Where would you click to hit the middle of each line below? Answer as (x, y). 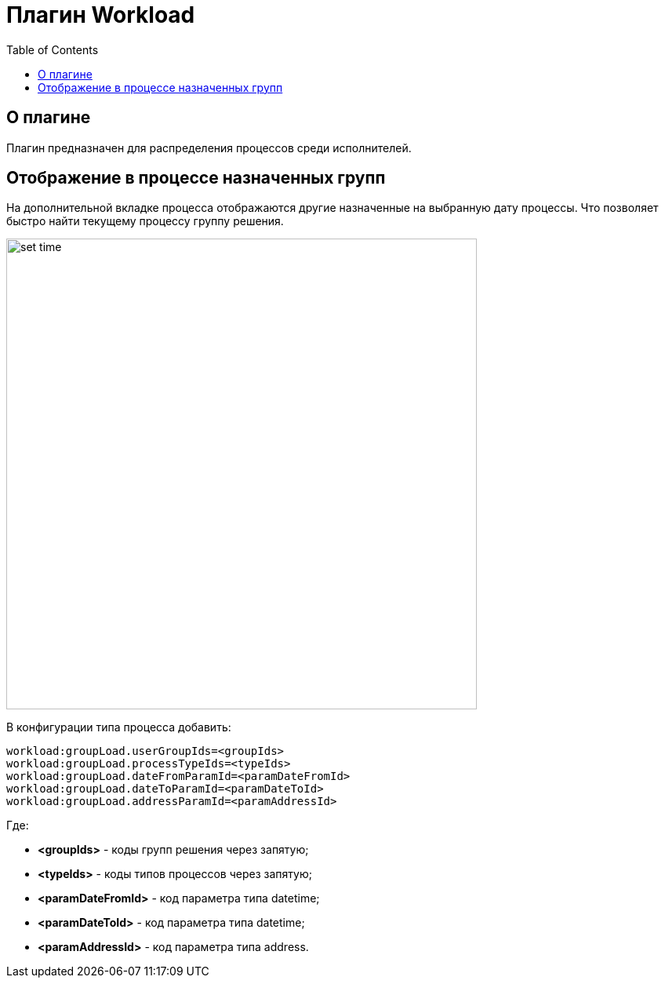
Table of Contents (53, 49)
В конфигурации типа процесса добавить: (119, 727)
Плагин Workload (101, 15)
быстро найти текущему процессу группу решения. (145, 221)
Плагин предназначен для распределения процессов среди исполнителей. (209, 148)
